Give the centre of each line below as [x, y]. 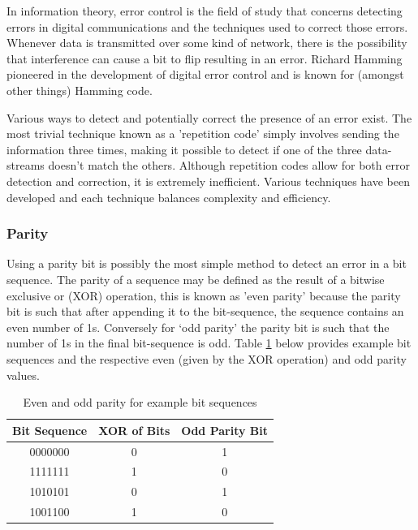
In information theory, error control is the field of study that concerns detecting [205, 11]
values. [23, 375]
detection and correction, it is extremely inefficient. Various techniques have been [208, 181]
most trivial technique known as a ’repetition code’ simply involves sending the [203, 134]
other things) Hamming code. [80, 90]
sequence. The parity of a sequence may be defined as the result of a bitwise [196, 279]
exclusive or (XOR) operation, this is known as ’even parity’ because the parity [204, 295]
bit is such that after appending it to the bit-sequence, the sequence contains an [205, 311]
